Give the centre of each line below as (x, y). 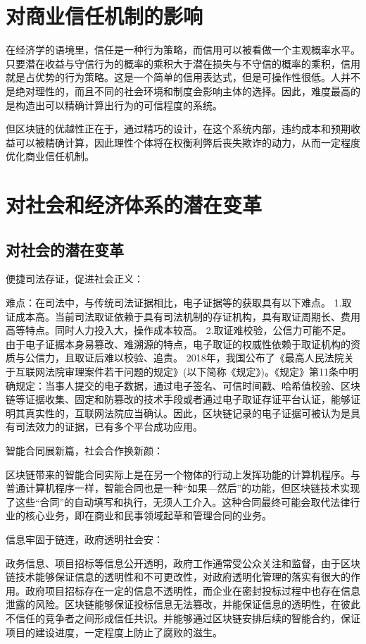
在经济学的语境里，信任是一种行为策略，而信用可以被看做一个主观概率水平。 (183, 50)
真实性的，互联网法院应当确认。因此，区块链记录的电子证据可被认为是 (188, 413)
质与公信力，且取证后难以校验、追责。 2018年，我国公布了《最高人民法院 (175, 358)
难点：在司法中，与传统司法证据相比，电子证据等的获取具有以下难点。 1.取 (179, 303)
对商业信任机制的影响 (105, 16)
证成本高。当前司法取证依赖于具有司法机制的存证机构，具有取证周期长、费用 (183, 316)
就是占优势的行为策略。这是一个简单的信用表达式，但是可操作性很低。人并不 (183, 77)
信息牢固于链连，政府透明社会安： (84, 539)
